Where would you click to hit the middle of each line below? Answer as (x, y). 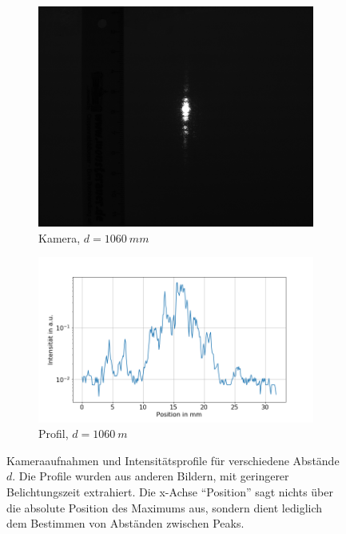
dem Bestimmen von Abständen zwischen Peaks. (125, 523)
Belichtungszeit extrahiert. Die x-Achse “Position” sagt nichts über (170, 492)
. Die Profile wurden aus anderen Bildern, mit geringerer (151, 476)
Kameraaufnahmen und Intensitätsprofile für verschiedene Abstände (173, 460)
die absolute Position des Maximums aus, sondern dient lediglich (165, 507)
